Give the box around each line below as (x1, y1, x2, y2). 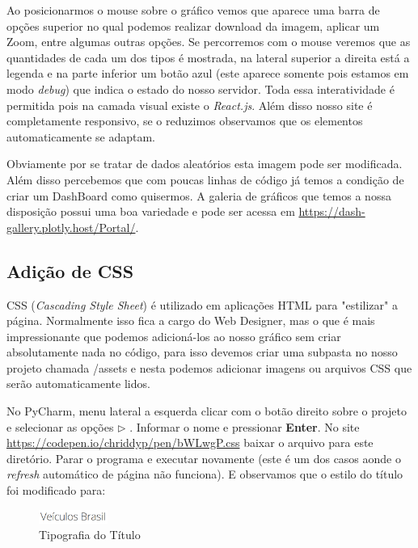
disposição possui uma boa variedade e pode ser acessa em (6, 203, 295, 220)
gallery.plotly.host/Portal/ (6, 218, 136, 235)
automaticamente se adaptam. (6, 128, 156, 145)
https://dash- (298, 203, 365, 220)
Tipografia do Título (39, 526, 141, 543)
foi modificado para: (6, 482, 106, 499)
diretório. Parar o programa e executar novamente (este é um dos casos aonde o (6, 449, 401, 466)
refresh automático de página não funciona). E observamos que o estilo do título (6, 466, 403, 483)
